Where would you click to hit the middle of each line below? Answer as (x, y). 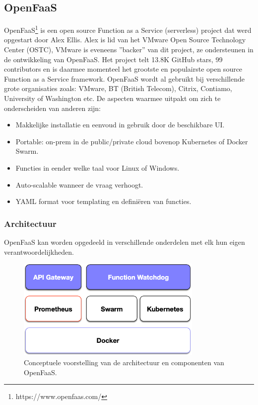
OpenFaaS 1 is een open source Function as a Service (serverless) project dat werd (128, 29)
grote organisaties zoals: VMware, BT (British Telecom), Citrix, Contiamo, (118, 88)
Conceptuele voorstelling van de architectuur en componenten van (124, 362)
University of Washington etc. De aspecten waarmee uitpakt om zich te (112, 98)
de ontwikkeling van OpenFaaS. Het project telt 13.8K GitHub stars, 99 (113, 59)
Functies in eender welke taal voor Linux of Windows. (97, 167)
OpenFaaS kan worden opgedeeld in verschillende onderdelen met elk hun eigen (125, 242)
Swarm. (27, 151)
